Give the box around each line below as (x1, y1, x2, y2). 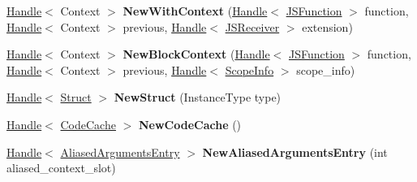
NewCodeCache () (138, 115, 242, 132)
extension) (302, 18, 353, 35)
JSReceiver (225, 18, 280, 35)
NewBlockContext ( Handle (123, 45, 270, 63)
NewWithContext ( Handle (123, 2, 268, 19)
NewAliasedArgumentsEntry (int (202, 143, 388, 160)
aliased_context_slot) (6, 159, 116, 176)
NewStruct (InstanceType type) (114, 89, 282, 106)
